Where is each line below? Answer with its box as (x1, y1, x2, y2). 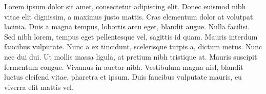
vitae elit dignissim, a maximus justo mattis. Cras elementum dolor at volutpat (4, 11, 253, 22)
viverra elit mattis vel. (4, 81, 74, 92)
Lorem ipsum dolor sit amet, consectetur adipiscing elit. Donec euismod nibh (4, 1, 246, 11)
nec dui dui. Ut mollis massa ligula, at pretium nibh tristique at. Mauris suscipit (4, 51, 257, 62)
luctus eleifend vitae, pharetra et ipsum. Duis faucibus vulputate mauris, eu (4, 71, 242, 82)
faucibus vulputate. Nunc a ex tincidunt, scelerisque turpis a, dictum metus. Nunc (4, 41, 262, 52)
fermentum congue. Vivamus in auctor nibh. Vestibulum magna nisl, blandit (4, 61, 243, 72)
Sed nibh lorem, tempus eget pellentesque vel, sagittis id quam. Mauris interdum (4, 31, 258, 42)
